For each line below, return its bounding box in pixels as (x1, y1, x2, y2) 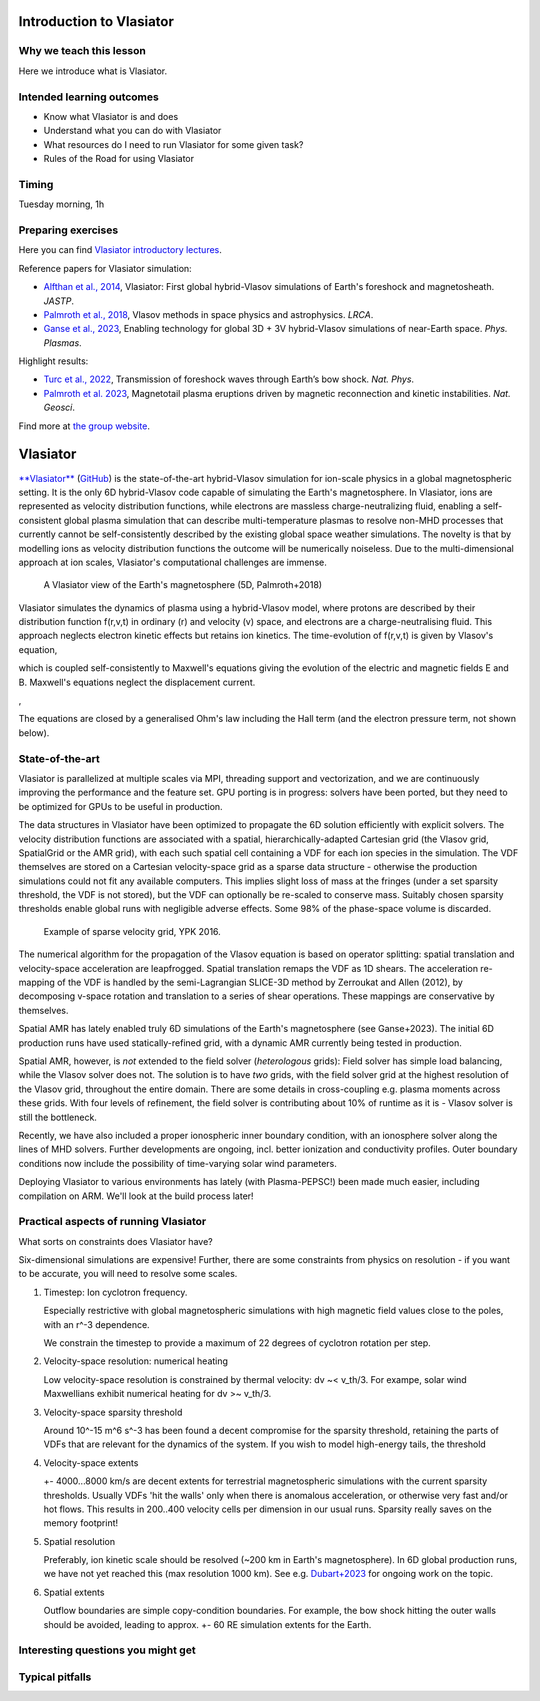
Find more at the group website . (18, 420, 150, 432)
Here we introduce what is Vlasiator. (18, 65, 168, 77)
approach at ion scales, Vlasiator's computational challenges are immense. (18, 556, 327, 568)
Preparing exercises (18, 223, 119, 237)
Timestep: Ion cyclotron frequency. (43, 1286, 188, 1298)
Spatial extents (43, 1586, 105, 1598)
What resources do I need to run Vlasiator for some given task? (43, 138, 304, 150)
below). (18, 726, 50, 739)
